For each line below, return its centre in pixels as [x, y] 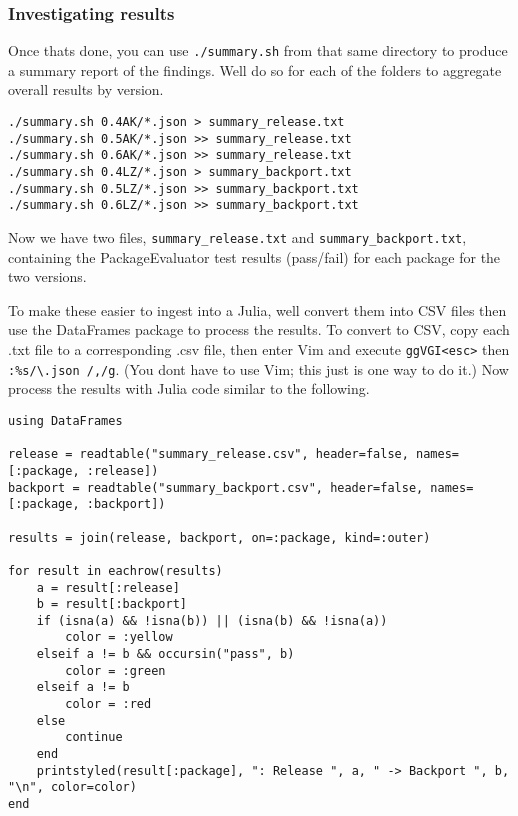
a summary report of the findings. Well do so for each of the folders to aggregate [255, 69]
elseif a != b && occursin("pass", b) [165, 654]
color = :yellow [119, 637]
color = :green [115, 670]
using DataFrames [65, 420]
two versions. [47, 276]
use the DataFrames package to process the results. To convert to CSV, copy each [259, 329]
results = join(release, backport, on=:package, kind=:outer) [219, 537]
